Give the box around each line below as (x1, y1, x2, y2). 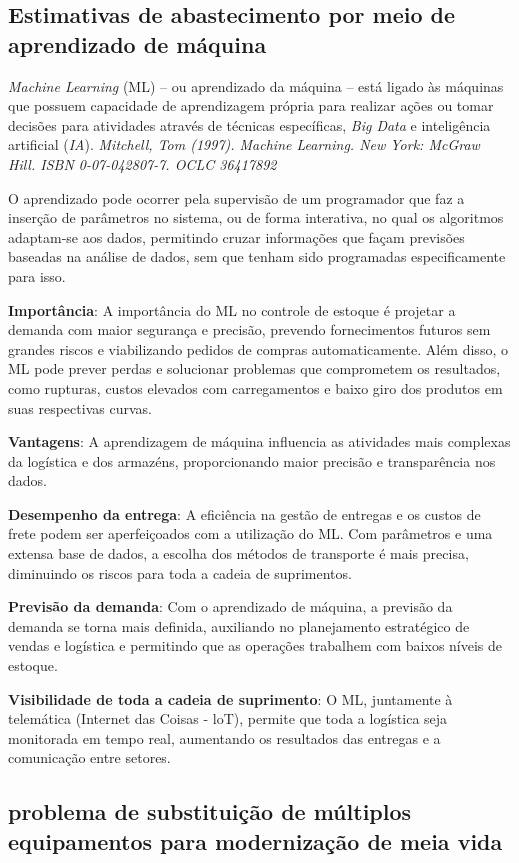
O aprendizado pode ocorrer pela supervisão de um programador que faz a (8, 187, 465, 208)
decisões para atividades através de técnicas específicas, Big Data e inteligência (8, 114, 491, 135)
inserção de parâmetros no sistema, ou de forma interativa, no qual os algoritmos (8, 207, 504, 228)
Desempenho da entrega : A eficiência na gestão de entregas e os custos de (8, 503, 481, 524)
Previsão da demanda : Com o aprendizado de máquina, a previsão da (8, 596, 453, 617)
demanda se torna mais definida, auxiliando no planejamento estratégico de (8, 615, 470, 636)
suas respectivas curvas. (8, 397, 152, 418)
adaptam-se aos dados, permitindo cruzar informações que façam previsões (8, 226, 465, 247)
